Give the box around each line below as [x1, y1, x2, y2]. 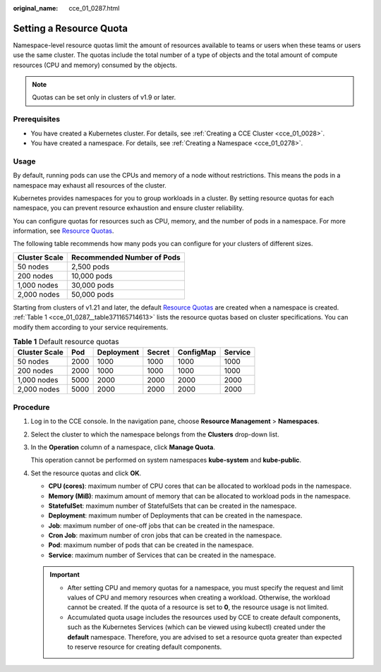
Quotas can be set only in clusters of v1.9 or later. [32, 93, 176, 102]
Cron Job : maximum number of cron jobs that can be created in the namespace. [48, 531, 282, 539]
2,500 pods [71, 262, 109, 271]
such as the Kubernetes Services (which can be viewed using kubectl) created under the [67, 623, 326, 631]
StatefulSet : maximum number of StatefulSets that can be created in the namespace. [48, 501, 297, 510]
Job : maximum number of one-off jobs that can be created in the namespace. [48, 521, 275, 530]
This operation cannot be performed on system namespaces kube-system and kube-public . [30, 456, 302, 465]
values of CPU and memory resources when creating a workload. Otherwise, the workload [67, 593, 331, 602]
